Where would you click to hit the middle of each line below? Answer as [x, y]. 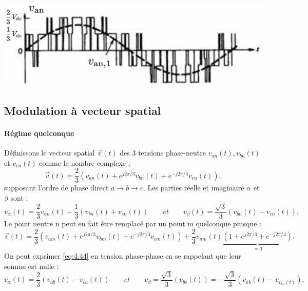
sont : [19, 197]
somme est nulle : [32, 266]
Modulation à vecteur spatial [83, 110]
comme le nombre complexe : [85, 162]
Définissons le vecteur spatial [50, 153]
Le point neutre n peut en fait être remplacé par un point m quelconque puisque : [133, 224]
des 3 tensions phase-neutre [163, 153]
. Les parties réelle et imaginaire [194, 188]
